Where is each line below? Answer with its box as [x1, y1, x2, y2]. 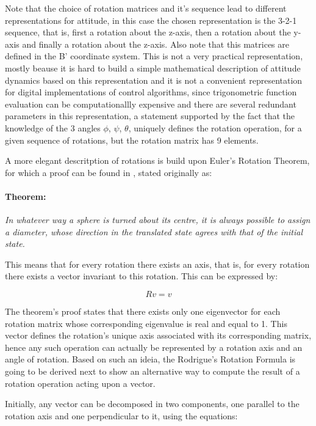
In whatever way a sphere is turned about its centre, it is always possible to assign [5, 213, 311, 226]
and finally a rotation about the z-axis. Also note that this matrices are [22, 37, 290, 50]
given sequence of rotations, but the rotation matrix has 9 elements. [5, 133, 259, 146]
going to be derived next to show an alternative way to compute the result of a [5, 365, 300, 378]
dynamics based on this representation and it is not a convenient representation [5, 73, 303, 86]
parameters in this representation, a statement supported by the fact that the [5, 109, 295, 122]
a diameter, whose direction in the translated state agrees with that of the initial [5, 225, 303, 238]
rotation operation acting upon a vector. [5, 376, 156, 389]
